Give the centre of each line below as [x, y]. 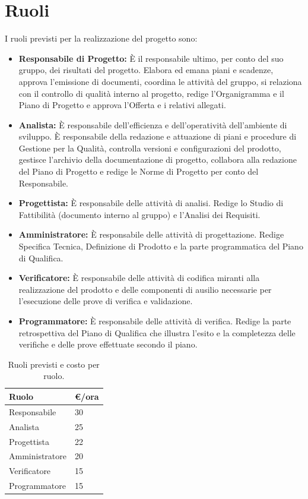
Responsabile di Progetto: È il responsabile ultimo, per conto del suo [151, 58]
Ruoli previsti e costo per [54, 364]
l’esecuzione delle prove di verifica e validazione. [106, 301]
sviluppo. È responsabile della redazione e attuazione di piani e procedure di [158, 136]
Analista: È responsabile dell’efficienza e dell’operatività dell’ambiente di [153, 124]
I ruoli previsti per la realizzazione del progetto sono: [101, 38]
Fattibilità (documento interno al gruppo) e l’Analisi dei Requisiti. [139, 214]
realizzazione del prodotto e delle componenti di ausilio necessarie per [145, 289]
